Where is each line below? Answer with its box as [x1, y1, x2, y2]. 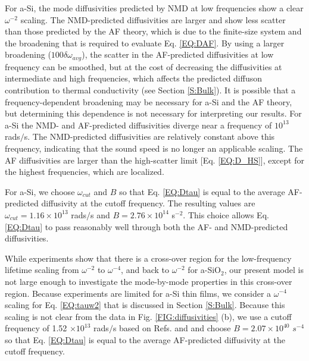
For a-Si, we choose [5, 185, 75, 197]
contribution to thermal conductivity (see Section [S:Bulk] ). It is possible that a [5, 84, 296, 96]
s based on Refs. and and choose [113, 322, 231, 334]
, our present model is [224, 263, 304, 276]
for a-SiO [188, 263, 221, 276]
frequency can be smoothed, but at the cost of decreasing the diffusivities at [5, 60, 282, 73]
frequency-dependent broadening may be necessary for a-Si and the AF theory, [5, 95, 292, 108]
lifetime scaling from [5, 263, 79, 276]
